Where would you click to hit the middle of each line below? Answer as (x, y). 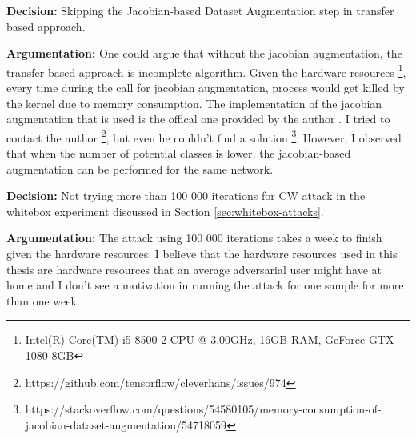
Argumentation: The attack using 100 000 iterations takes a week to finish (194, 238)
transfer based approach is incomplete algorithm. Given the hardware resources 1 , (206, 70)
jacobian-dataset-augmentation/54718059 (126, 424)
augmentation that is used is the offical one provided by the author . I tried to (198, 119)
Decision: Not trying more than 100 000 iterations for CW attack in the (186, 196)
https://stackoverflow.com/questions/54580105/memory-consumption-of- (203, 409)
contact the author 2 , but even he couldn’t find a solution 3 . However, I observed (204, 136)
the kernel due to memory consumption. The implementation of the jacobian (194, 103)
